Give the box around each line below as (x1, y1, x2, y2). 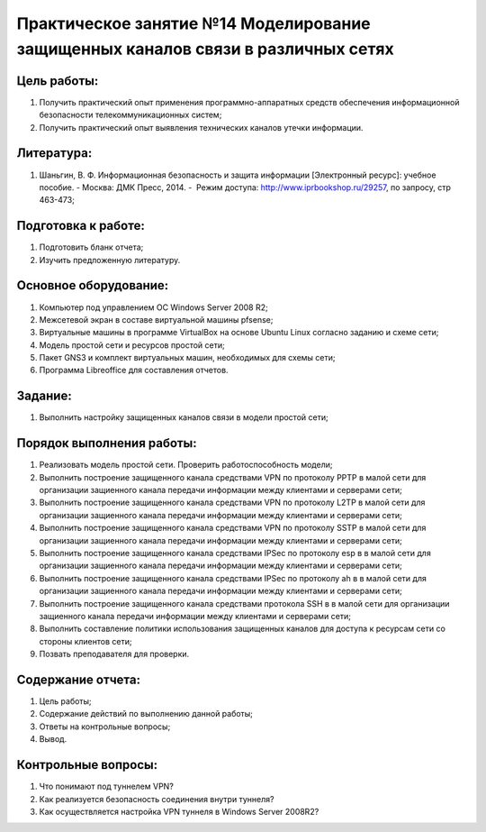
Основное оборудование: (16, 278, 169, 293)
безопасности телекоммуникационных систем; (39, 109, 222, 121)
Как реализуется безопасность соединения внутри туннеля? (39, 793, 274, 804)
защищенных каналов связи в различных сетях (16, 39, 395, 59)
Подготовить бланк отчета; (39, 242, 144, 252)
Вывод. (39, 734, 67, 745)
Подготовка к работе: (16, 218, 146, 233)
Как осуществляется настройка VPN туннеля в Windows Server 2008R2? (39, 806, 319, 817)
